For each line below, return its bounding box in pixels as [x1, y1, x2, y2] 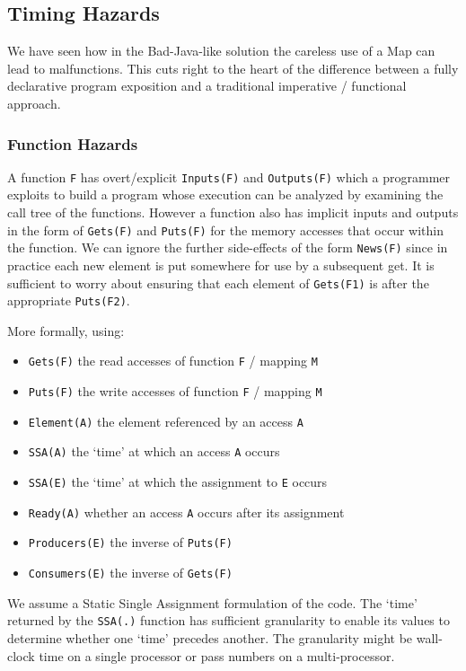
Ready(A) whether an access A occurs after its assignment [28, 502, 345, 521]
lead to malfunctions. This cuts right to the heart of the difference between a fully [7, 58, 459, 77]
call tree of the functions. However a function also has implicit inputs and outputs [7, 203, 459, 222]
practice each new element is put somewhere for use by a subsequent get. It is [7, 255, 435, 274]
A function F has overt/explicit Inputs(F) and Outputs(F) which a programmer [7, 167, 451, 186]
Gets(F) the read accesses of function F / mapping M [28, 351, 318, 370]
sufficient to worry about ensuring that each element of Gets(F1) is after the [7, 273, 429, 292]
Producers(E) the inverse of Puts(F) [28, 533, 233, 552]
